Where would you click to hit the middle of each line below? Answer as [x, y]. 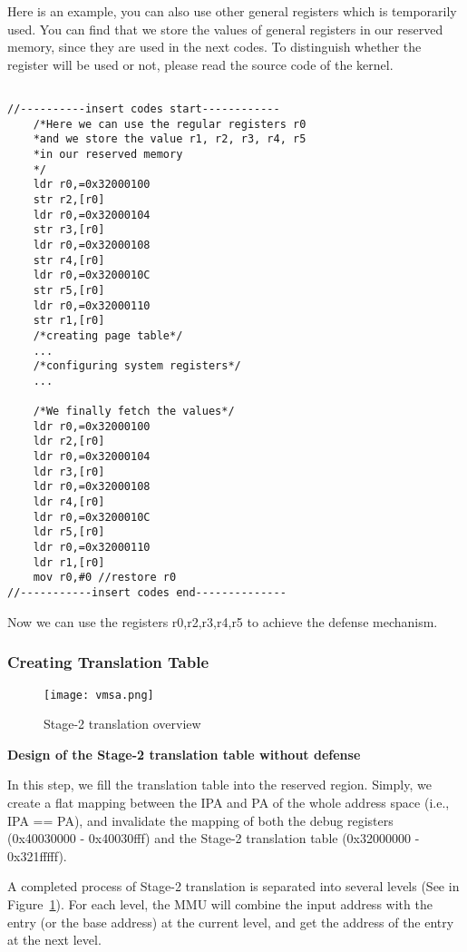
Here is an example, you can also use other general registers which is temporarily [232, 11]
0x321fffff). [37, 855]
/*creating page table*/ [108, 335]
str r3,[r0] [69, 230]
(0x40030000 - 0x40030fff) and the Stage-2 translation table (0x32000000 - [214, 838]
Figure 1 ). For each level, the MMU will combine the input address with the [220, 903]
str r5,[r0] [69, 290]
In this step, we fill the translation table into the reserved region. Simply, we [219, 785]
